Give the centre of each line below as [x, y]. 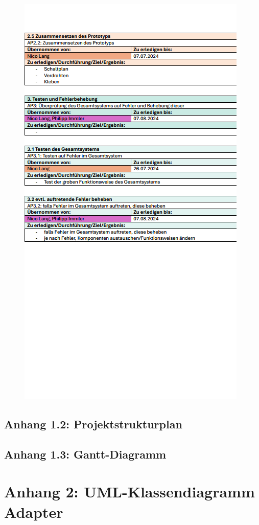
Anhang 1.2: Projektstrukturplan [93, 424]
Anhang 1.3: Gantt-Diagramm [85, 454]
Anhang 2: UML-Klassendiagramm [129, 492]
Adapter [34, 511]
